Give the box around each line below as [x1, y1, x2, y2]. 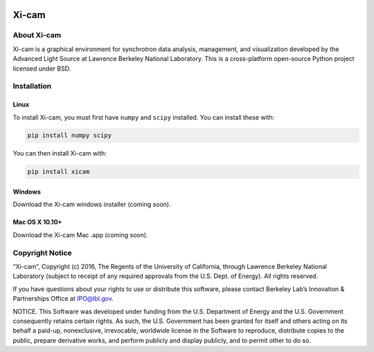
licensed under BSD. [12, 64, 71, 73]
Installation [12, 82, 52, 91]
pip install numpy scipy [27, 131, 112, 140]
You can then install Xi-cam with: [12, 149, 107, 158]
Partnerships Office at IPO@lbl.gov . [12, 295, 114, 303]
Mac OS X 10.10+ [12, 218, 62, 226]
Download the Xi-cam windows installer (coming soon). [12, 201, 171, 209]
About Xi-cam [12, 30, 62, 40]
